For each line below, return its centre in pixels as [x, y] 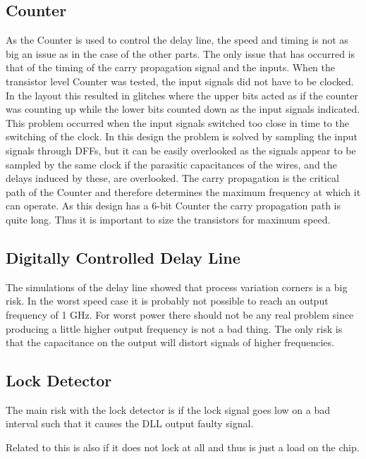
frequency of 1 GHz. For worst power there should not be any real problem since [180, 314]
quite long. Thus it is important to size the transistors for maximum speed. [168, 219]
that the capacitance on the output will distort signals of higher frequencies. [170, 342]
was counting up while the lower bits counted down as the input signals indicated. [183, 109]
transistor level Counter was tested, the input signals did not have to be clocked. [180, 81]
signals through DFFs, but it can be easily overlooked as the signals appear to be [181, 150]
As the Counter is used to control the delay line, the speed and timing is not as [177, 40]
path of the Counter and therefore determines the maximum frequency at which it [183, 191]
